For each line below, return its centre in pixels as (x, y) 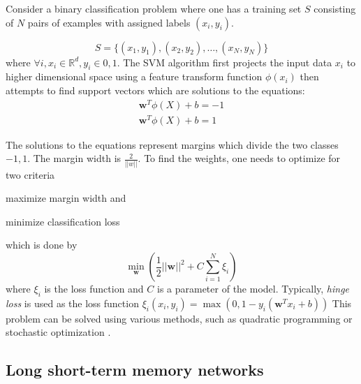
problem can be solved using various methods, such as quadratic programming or (179, 318)
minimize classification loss (63, 221)
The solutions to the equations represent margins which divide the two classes (172, 144)
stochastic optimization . (58, 332)
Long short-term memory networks (135, 370)
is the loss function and (94, 289)
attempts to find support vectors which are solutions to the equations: (155, 90)
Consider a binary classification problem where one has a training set (154, 8)
